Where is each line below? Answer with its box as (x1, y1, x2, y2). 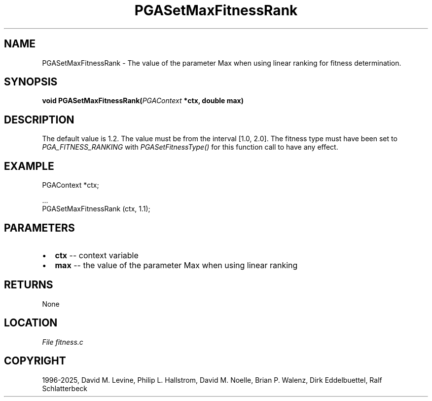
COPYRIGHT (4, 355, 66, 367)
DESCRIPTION (4, 113, 74, 126)
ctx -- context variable (55, 250, 139, 260)
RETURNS (4, 279, 53, 291)
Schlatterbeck (42, 384, 87, 393)
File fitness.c (42, 337, 83, 346)
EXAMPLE (4, 160, 54, 172)
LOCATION (4, 317, 58, 329)
